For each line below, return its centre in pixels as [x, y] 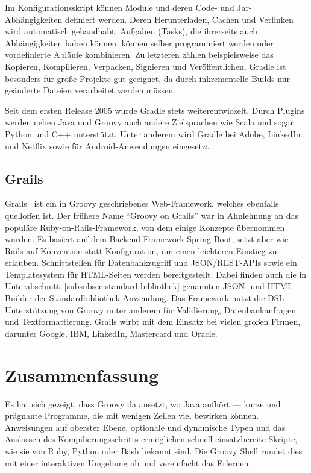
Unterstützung [32, 309]
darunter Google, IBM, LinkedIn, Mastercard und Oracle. [111, 333]
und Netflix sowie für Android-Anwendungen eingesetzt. [108, 146]
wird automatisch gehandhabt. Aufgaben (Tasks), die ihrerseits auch [131, 31]
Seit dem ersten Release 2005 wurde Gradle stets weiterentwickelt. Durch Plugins [155, 110]
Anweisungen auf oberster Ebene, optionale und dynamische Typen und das [145, 427]
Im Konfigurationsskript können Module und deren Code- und [120, 7]
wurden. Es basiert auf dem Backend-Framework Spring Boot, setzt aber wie [147, 239]
